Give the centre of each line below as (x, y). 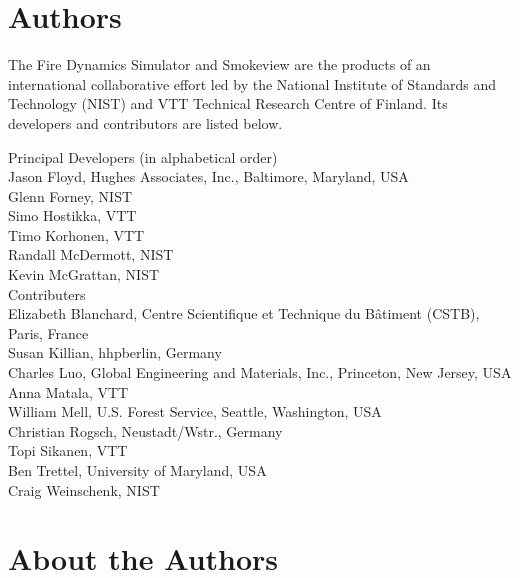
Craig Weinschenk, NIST (84, 489)
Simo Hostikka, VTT (72, 215)
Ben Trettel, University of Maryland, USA (137, 470)
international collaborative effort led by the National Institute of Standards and (252, 83)
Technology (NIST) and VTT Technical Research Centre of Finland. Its (228, 103)
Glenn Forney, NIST (70, 195)
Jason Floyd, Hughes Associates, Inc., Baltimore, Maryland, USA (208, 176)
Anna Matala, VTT (68, 391)
